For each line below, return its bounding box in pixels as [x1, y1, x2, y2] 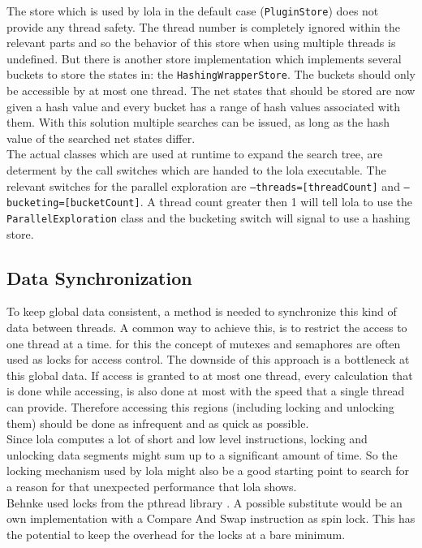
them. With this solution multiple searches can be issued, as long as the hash [6, 114, 390, 131]
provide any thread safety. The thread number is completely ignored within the [6, 18, 400, 35]
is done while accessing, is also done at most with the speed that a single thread [6, 382, 405, 399]
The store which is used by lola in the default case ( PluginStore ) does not [6, 2, 379, 19]
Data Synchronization [6, 265, 192, 290]
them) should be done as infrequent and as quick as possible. [6, 414, 309, 431]
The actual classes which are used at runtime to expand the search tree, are [6, 145, 383, 162]
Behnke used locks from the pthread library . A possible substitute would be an [6, 494, 403, 511]
